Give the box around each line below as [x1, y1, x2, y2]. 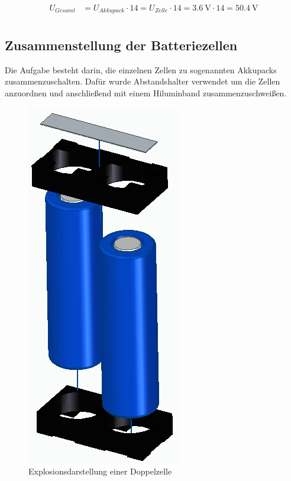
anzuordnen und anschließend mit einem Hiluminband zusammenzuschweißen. [5, 86, 287, 99]
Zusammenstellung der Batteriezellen [5, 35, 238, 54]
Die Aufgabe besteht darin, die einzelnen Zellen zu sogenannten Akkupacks [5, 63, 277, 76]
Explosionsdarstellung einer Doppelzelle [28, 465, 172, 477]
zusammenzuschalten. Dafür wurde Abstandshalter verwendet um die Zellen [5, 75, 280, 87]
